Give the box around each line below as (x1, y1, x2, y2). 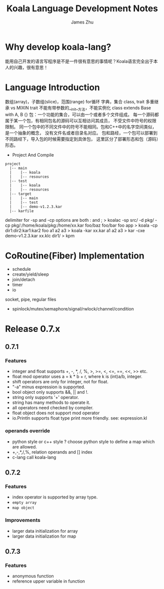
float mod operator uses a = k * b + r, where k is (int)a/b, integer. (12, 374, 143, 379)
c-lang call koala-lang (12, 454, 56, 460)
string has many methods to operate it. (12, 400, 91, 405)
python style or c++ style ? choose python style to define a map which (12, 439, 155, 445)
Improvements (5, 517, 41, 524)
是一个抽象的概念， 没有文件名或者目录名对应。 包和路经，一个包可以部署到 (5, 130, 158, 136)
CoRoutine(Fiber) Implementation (5, 250, 144, 261)
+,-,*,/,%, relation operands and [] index (12, 449, 93, 455)
